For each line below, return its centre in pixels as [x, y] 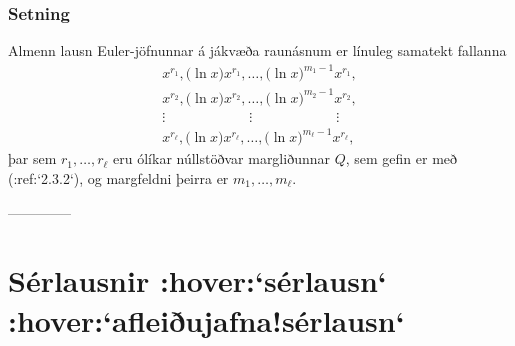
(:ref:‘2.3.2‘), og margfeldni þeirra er [118, 178]
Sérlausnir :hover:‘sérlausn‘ [197, 280]
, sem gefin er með [401, 158]
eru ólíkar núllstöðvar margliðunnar [221, 158]
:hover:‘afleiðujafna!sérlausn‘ [206, 319]
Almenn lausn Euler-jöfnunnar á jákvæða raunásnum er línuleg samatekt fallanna [257, 50]
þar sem [32, 158]
